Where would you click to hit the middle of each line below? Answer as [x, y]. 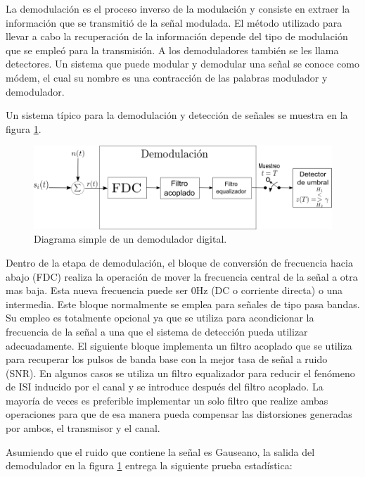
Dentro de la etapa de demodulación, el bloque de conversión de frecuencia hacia [179, 262]
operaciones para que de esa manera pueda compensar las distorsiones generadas [179, 414]
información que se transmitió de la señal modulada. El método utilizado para [174, 22]
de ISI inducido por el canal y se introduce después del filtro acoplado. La [165, 387]
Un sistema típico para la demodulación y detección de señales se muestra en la [177, 115]
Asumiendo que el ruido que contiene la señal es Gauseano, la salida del [160, 451]
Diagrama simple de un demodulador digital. [130, 239]
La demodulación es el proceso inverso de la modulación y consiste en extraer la [178, 8]
